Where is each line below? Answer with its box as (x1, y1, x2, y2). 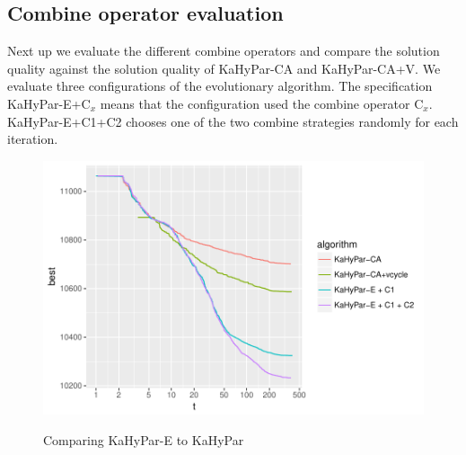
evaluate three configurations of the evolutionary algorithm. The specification (7, 76, 433, 95)
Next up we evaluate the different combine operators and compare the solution (7, 41, 440, 60)
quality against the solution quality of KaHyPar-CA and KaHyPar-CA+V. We (7, 58, 441, 77)
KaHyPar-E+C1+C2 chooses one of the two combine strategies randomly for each (7, 112, 459, 130)
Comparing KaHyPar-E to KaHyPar (43, 431, 244, 450)
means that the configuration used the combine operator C (100, 94, 424, 112)
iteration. (7, 129, 58, 148)
